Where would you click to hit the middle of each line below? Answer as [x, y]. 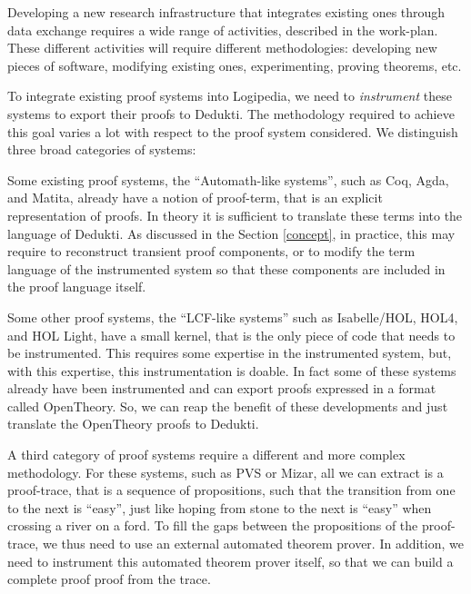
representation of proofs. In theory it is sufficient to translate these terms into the [235, 215]
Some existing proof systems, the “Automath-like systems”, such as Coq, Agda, [228, 179]
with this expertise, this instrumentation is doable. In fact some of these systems [232, 370]
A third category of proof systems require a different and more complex [206, 455]
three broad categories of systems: [102, 149]
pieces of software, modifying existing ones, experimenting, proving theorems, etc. [235, 65]
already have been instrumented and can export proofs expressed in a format [222, 388]
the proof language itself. [77, 287]
